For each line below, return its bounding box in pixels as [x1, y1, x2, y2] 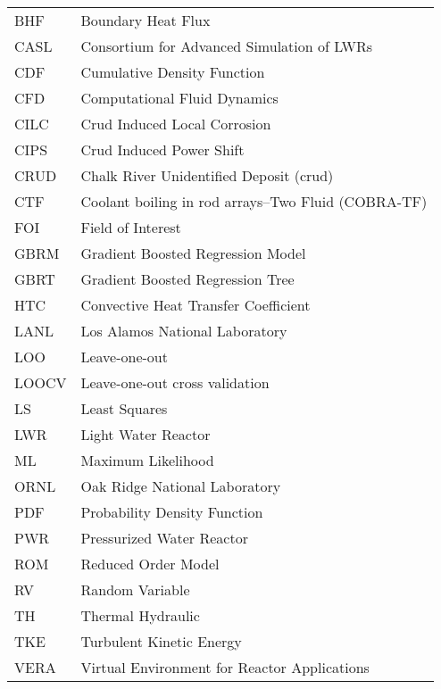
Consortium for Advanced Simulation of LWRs [80, 36, 372, 56]
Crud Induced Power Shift [80, 139, 245, 160]
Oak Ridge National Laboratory [80, 476, 281, 496]
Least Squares [80, 398, 168, 419]
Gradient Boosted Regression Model [80, 243, 306, 263]
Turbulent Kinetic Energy [80, 631, 242, 652]
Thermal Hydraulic [80, 605, 200, 626]
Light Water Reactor [80, 424, 211, 444]
